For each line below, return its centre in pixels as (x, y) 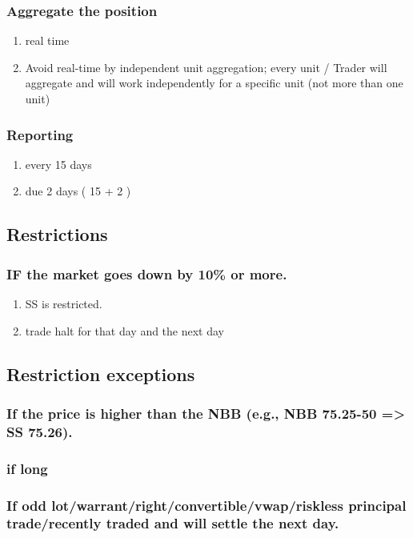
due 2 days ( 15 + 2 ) (78, 191)
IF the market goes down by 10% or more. (147, 273)
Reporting (40, 134)
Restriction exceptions (101, 373)
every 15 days (58, 164)
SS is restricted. (64, 303)
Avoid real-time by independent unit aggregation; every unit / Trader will (206, 67)
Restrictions (57, 234)
